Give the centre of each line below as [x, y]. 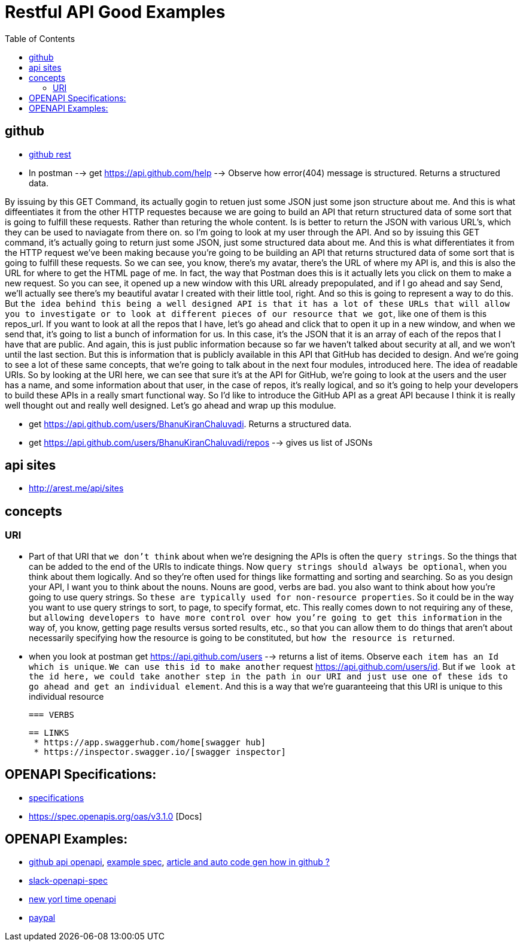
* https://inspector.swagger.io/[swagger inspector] [160, 752]
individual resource [66, 696]
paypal [42, 918]
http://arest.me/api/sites [76, 488]
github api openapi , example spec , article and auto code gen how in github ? [179, 862]
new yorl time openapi [72, 899]
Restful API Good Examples [115, 12]
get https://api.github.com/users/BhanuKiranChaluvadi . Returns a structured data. [190, 424]
